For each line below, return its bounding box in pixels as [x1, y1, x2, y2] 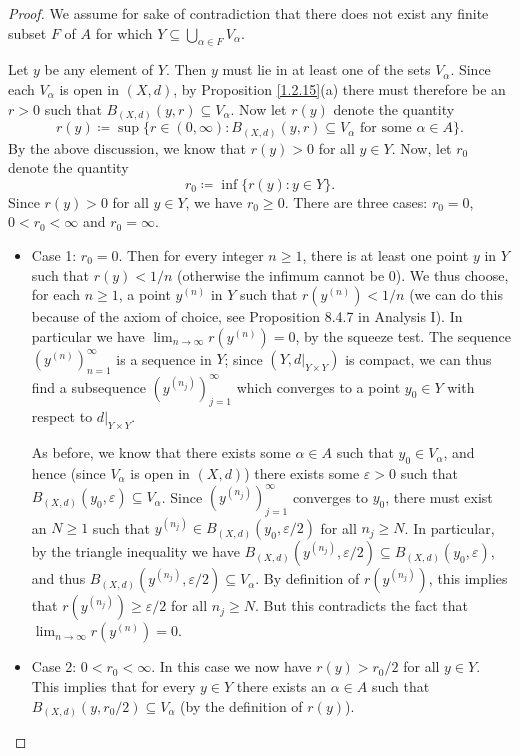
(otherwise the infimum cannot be [177, 264, 385, 285]
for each [31, 284, 81, 305]
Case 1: [31, 244, 77, 265]
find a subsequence [31, 376, 146, 397]
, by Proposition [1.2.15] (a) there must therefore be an [173, 78, 506, 99]
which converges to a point [236, 376, 401, 397]
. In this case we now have [151, 656, 312, 677]
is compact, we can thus [345, 348, 492, 369]
